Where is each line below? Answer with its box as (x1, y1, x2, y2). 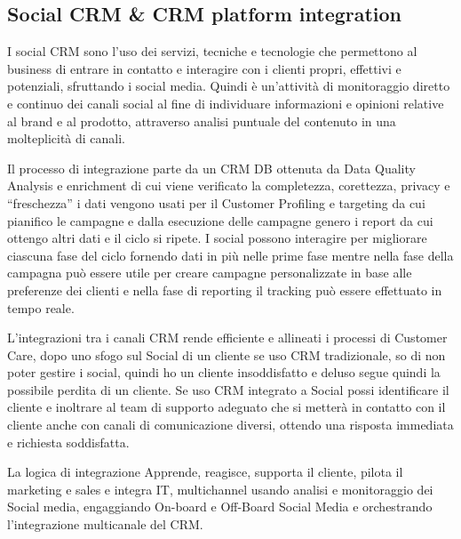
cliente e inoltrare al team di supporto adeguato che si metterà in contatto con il (7, 398, 446, 416)
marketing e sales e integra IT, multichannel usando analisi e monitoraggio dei (7, 479, 433, 498)
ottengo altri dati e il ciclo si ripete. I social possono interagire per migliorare (7, 229, 427, 247)
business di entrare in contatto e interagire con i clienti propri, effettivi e (7, 59, 401, 77)
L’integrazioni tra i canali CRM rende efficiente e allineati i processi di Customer (7, 328, 448, 347)
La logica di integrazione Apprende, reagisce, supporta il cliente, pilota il (7, 463, 403, 481)
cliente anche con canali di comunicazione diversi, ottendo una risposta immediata (7, 415, 454, 434)
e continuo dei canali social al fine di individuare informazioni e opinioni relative (7, 93, 444, 112)
